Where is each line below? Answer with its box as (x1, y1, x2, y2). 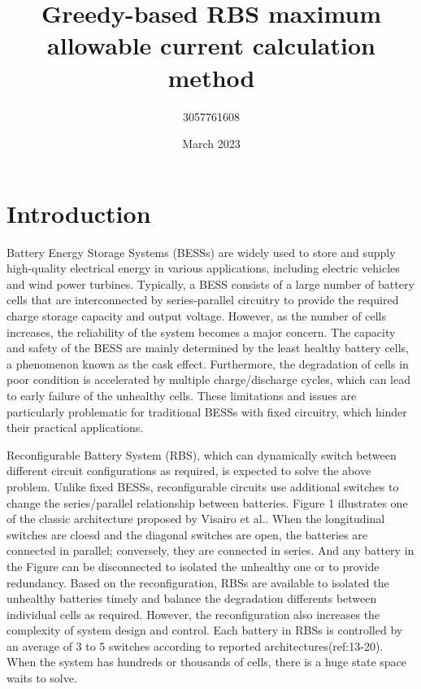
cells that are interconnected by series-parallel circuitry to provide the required (7, 291, 399, 308)
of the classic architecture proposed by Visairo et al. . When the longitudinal (7, 510, 385, 527)
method (167, 60, 255, 94)
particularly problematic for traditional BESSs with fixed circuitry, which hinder (7, 403, 407, 420)
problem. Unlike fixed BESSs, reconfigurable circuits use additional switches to (7, 478, 399, 495)
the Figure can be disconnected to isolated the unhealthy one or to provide (7, 557, 380, 574)
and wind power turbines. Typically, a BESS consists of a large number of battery (7, 275, 414, 292)
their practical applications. (7, 419, 144, 436)
